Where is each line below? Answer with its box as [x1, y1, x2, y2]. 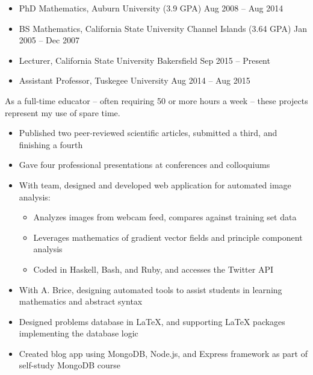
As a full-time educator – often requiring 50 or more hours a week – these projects [5, 94, 308, 107]
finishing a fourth [19, 138, 83, 150]
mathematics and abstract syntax [19, 295, 143, 308]
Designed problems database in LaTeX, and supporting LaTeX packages [19, 315, 285, 327]
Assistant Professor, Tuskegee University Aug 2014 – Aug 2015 [19, 74, 250, 87]
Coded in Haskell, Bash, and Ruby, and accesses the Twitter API [33, 262, 274, 275]
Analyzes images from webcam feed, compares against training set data [33, 211, 297, 223]
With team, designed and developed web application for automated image [19, 178, 291, 191]
